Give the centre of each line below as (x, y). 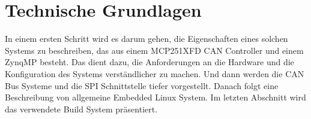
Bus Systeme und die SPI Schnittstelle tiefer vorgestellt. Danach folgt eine (142, 85)
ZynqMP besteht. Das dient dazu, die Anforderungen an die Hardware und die (149, 62)
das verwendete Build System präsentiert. (81, 109)
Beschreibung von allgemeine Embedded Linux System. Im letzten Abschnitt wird (155, 97)
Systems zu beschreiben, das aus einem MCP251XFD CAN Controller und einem (154, 50)
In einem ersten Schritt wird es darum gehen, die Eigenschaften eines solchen (146, 39)
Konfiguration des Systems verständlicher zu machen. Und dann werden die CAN (155, 73)
